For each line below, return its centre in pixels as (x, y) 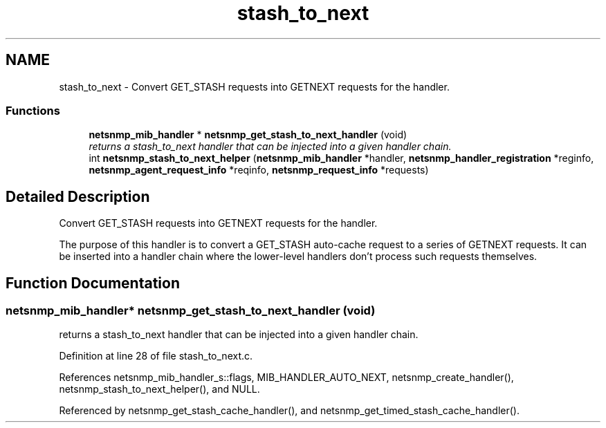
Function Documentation (93, 283)
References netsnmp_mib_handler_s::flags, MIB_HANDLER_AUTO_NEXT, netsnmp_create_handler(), (286, 378)
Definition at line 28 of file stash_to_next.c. (156, 356)
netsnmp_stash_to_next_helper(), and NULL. (159, 389)
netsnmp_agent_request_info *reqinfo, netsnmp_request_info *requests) (259, 170)
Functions (33, 110)
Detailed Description (78, 196)
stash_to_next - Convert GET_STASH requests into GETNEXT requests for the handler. (254, 86)
